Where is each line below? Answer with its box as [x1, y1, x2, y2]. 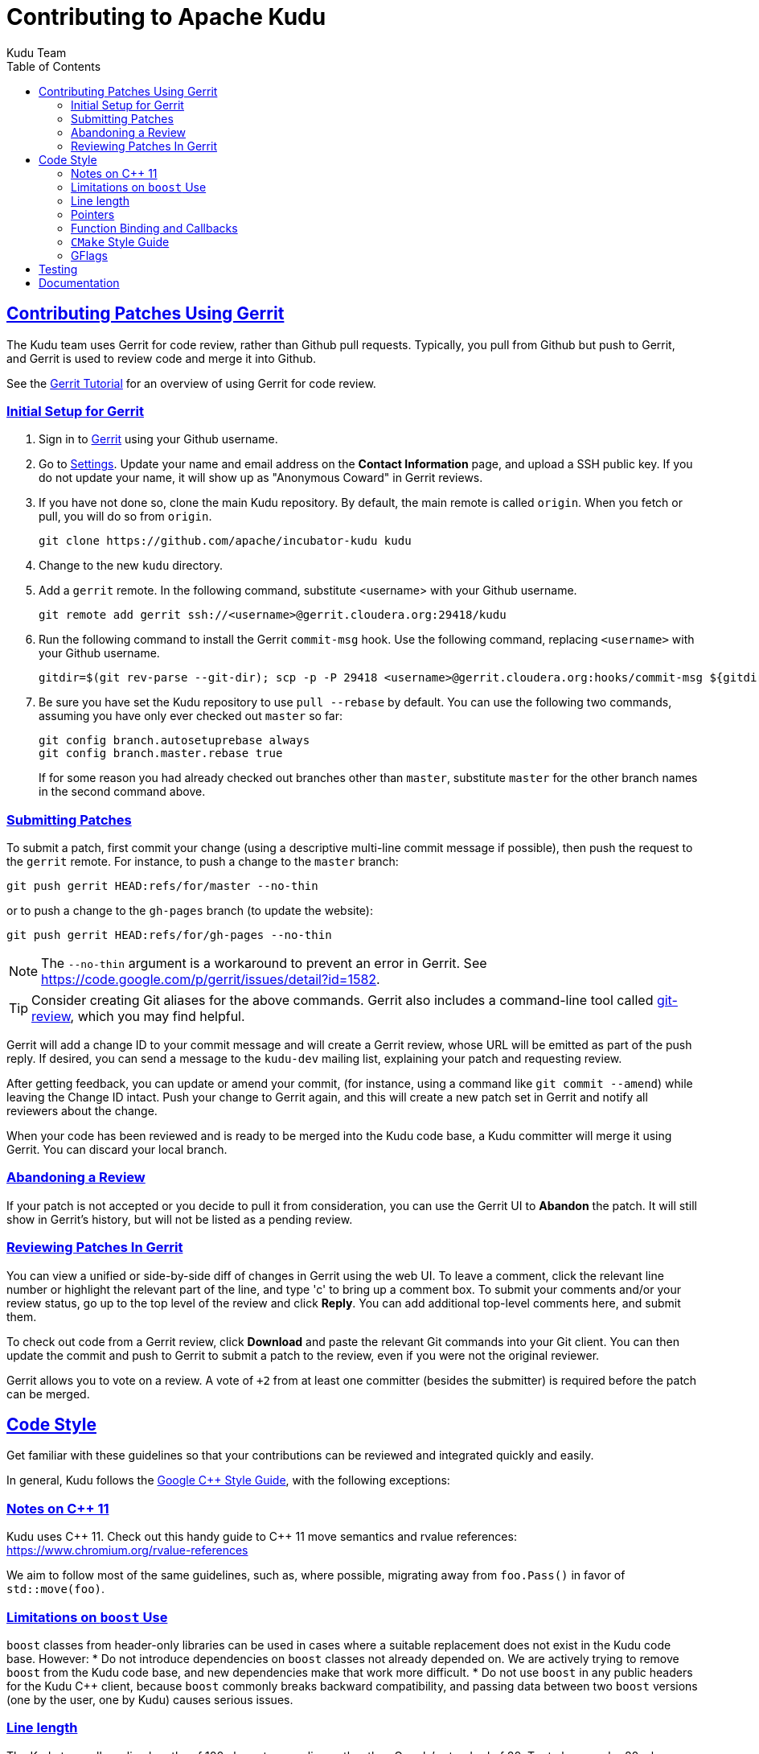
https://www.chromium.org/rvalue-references [6, 1543, 248, 1558]
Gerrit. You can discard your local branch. [6, 1143, 228, 1157]
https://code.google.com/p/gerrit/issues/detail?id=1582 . [41, 971, 380, 988]
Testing [39, 261, 78, 276]
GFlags [71, 248, 108, 262]
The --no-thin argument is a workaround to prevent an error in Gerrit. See [41, 955, 487, 972]
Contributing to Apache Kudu [6, 3, 326, 31]
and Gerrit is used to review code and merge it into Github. [6, 351, 317, 365]
